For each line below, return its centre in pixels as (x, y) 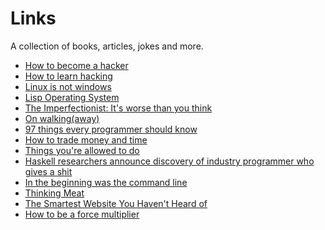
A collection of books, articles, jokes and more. (107, 46)
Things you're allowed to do (82, 150)
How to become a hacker (76, 65)
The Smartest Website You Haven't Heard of (116, 203)
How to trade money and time (86, 139)
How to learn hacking (68, 76)
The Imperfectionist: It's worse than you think (118, 108)
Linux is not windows (68, 86)
